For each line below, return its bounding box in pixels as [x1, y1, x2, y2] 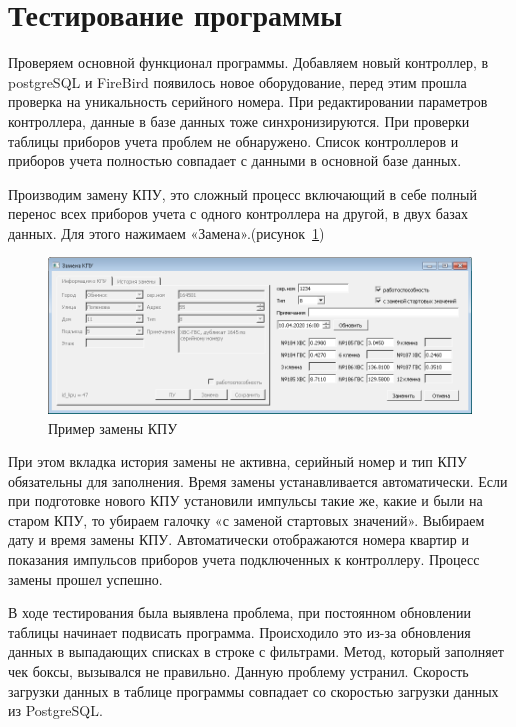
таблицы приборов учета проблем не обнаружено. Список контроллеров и [8, 130, 459, 151]
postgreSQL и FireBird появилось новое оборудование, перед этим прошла [8, 71, 467, 92]
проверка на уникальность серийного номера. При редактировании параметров [8, 91, 488, 112]
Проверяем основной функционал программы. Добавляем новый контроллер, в [8, 52, 489, 73]
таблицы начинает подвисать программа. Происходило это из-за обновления [8, 621, 471, 642]
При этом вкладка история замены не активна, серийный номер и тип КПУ [8, 451, 467, 472]
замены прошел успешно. [8, 568, 163, 589]
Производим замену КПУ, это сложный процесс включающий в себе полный [8, 183, 477, 204]
